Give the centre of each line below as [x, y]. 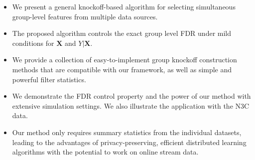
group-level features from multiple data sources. [85, 16]
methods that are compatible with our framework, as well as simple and [122, 69]
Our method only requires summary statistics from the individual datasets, [127, 132]
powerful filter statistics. [49, 79]
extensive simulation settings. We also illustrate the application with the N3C [131, 105]
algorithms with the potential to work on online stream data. [105, 152]
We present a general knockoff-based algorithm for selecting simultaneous [124, 6]
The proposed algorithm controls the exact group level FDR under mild [122, 33]
